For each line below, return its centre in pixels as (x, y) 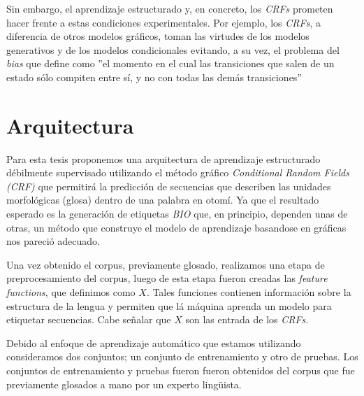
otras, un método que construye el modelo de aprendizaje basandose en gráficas (176, 227)
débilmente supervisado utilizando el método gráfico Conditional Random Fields (178, 172)
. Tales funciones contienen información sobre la (249, 292)
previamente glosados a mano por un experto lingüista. (124, 384)
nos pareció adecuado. (53, 241)
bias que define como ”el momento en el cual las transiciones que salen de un (170, 63)
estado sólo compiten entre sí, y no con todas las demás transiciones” (154, 77)
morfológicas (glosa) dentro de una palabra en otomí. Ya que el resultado (163, 200)
